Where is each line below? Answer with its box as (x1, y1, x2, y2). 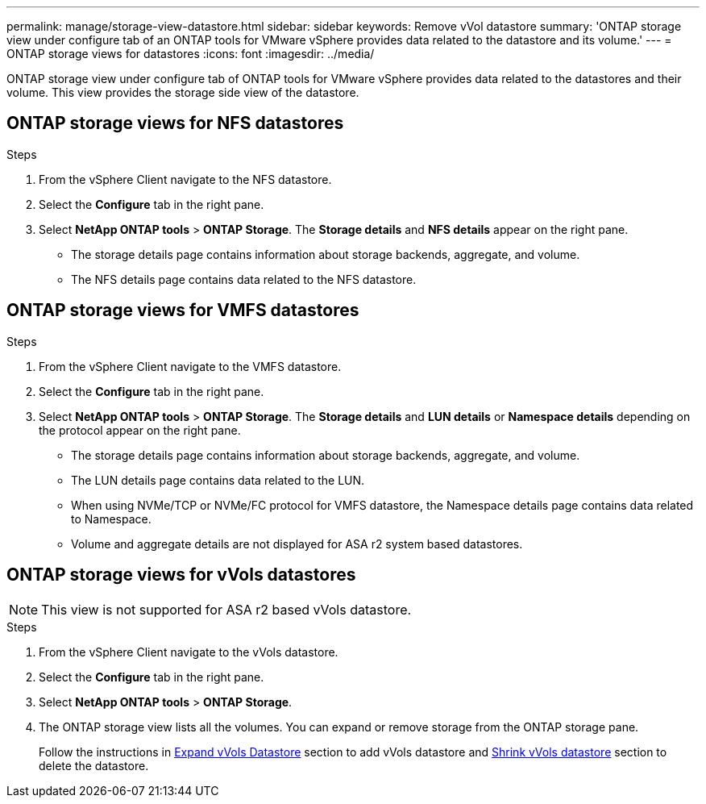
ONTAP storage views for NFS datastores (6, 113, 344, 134)
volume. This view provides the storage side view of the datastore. (6, 85, 359, 99)
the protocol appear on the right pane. (39, 423, 241, 437)
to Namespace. (71, 511, 152, 526)
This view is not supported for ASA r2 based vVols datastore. (41, 601, 412, 618)
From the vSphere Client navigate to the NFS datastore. (39, 172, 332, 186)
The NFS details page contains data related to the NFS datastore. (71, 272, 417, 286)
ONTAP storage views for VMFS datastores (6, 300, 359, 321)
